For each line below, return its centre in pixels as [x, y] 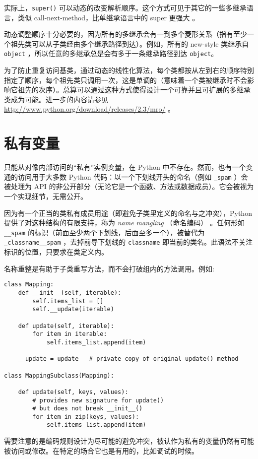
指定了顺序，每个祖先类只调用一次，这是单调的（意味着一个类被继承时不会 [126, 80]
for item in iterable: [70, 334]
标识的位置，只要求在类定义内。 [56, 252]
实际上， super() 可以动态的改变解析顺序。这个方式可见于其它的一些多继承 [125, 7]
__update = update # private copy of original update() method [128, 359]
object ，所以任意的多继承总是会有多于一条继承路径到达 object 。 [111, 53]
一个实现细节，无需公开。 [46, 196]
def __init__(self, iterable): [70, 293]
